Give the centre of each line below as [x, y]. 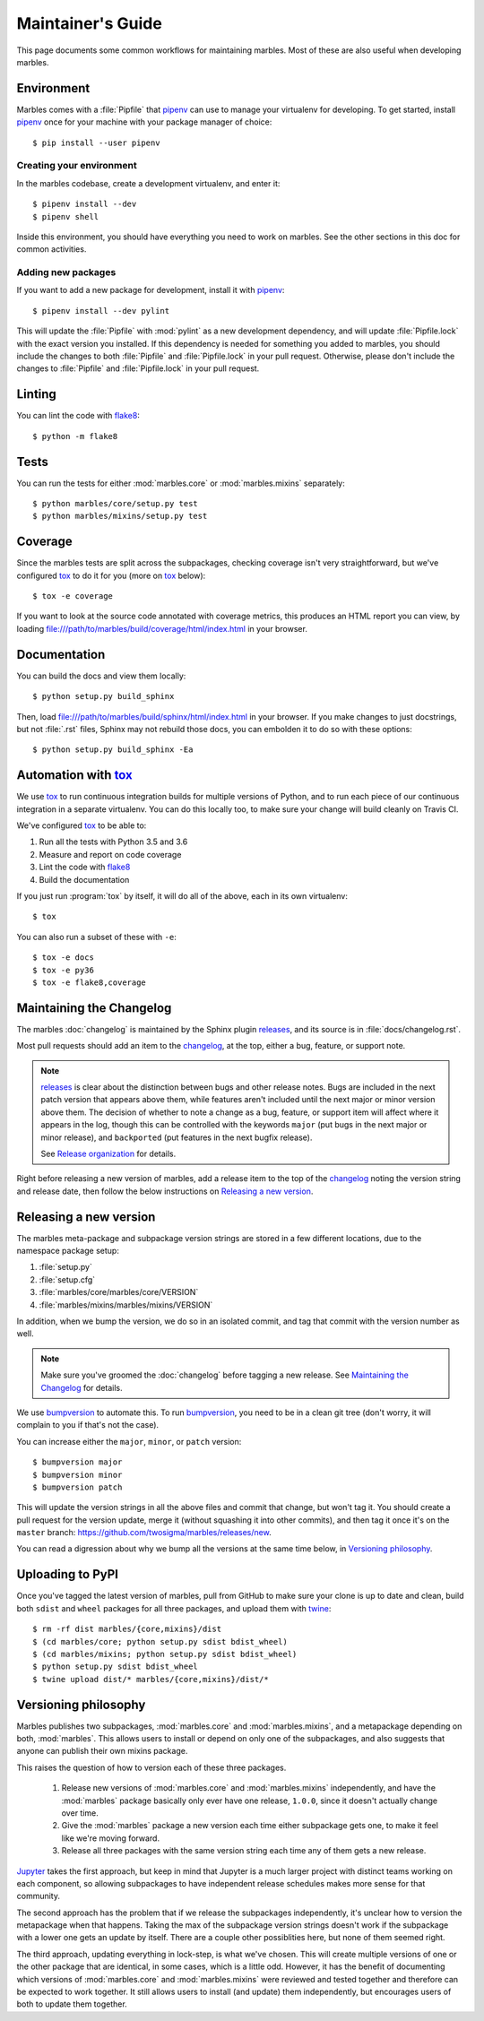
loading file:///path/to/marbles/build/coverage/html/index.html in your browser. [162, 628]
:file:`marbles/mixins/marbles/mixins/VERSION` [126, 1305]
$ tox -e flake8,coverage [90, 982]
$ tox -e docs [63, 958]
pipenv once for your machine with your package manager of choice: [144, 122]
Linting [37, 394]
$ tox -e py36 [63, 970]
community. [38, 1896]
